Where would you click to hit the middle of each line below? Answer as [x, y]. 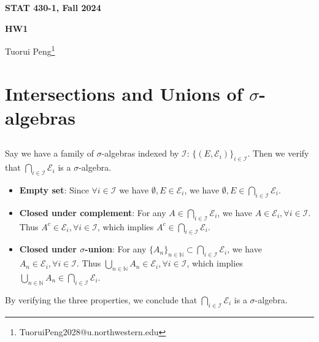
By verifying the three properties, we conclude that [101, 299]
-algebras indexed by [140, 153]
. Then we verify [278, 153]
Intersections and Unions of [124, 93]
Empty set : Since [54, 189]
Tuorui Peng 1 [30, 50]
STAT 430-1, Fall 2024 [53, 7]
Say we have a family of [50, 153]
